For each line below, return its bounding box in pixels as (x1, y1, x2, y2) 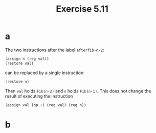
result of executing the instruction (5, 93, 73, 99)
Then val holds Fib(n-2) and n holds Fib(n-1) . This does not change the (5, 88, 152, 94)
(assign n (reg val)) (5, 56, 49, 61)
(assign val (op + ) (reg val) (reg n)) (5, 102, 87, 108)
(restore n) (5, 79, 29, 84)
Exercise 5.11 (56, 3, 109, 15)
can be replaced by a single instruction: (5, 70, 85, 76)
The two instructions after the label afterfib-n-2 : (5, 47, 104, 53)
